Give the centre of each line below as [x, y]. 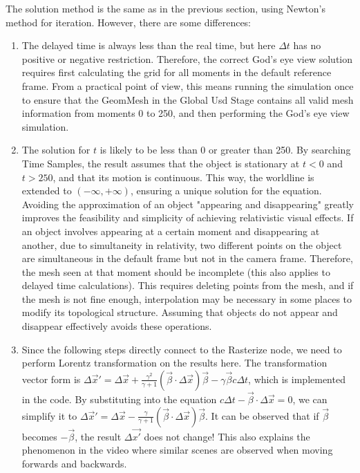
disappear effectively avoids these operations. [117, 326]
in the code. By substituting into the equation [119, 399]
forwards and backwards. [74, 464]
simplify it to [49, 415]
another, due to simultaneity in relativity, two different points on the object [182, 244]
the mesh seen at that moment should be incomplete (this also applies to [176, 271]
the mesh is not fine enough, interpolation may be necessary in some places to [187, 298]
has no [307, 45]
